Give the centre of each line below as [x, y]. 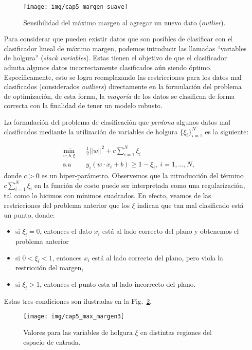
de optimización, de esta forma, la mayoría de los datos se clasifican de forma [119, 96]
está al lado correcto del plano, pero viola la [158, 257]
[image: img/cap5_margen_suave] [76, 7]
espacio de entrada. [52, 341]
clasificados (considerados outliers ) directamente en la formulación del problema [123, 86]
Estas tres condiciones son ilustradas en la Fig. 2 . [78, 301]
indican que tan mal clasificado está [190, 205]
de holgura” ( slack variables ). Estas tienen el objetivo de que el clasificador [116, 58]
